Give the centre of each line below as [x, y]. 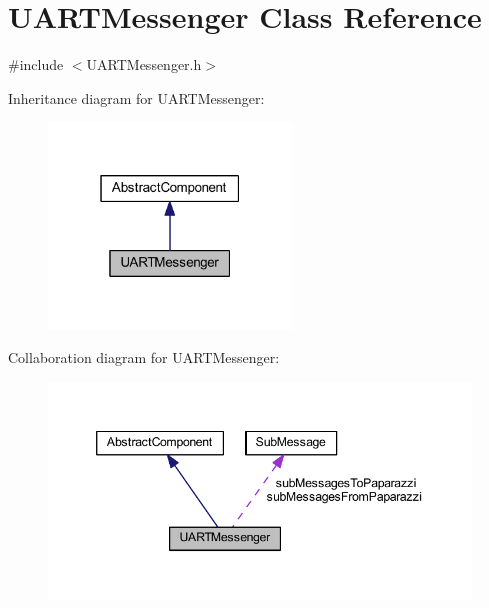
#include [36, 64]
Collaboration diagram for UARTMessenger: [144, 357]
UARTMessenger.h [144, 64]
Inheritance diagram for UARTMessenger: [136, 97]
